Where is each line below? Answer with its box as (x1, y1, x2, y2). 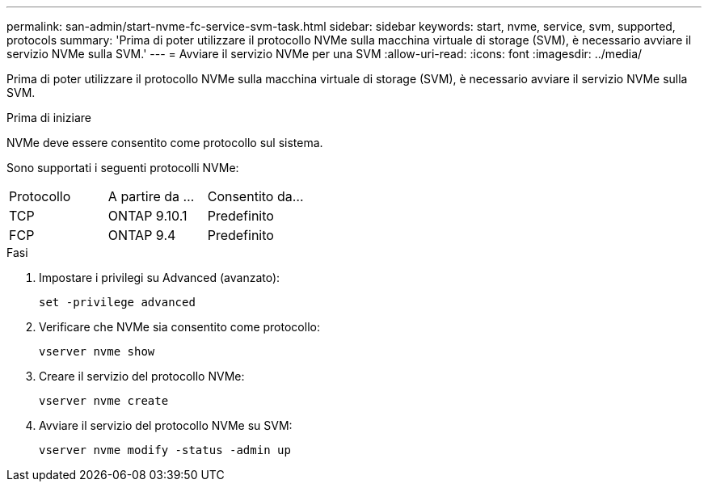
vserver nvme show (39, 345, 155, 358)
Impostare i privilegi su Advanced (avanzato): (39, 271, 280, 284)
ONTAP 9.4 (107, 227, 176, 243)
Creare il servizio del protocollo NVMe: (39, 369, 245, 383)
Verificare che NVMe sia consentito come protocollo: (39, 320, 320, 334)
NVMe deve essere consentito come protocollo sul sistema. (6, 136, 323, 149)
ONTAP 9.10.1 (107, 208, 188, 224)
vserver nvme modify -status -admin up (39, 444, 291, 456)
